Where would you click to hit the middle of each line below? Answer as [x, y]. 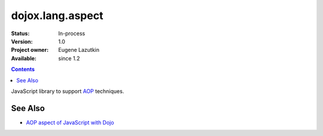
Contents [23, 69]
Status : [20, 33]
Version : [22, 41]
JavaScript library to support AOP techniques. [68, 91]
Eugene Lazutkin [79, 50]
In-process [72, 33]
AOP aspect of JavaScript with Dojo [70, 122]
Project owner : [30, 50]
